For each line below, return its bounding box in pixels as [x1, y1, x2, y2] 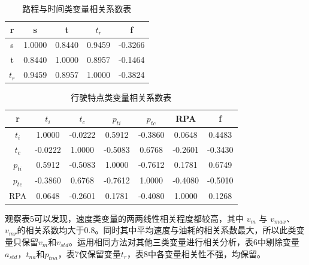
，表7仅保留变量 [57, 247, 121, 260]
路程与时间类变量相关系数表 [22, 2, 132, 14]
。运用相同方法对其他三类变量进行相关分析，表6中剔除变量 [69, 235, 300, 248]
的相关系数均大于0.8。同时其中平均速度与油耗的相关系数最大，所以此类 [17, 224, 296, 236]
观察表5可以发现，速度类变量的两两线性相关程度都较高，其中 [5, 212, 244, 224]
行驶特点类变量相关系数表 [71, 91, 172, 104]
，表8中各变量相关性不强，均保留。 [127, 247, 266, 260]
